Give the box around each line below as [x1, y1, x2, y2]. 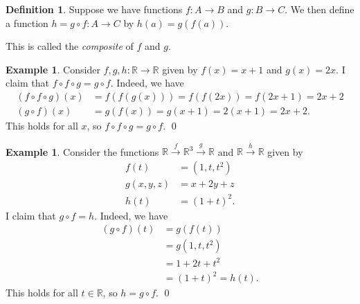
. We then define [285, 2, 354, 16]
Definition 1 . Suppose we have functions [6, 2, 183, 16]
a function [6, 15, 48, 30]
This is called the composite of [6, 39, 134, 53]
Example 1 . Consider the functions [6, 144, 159, 159]
